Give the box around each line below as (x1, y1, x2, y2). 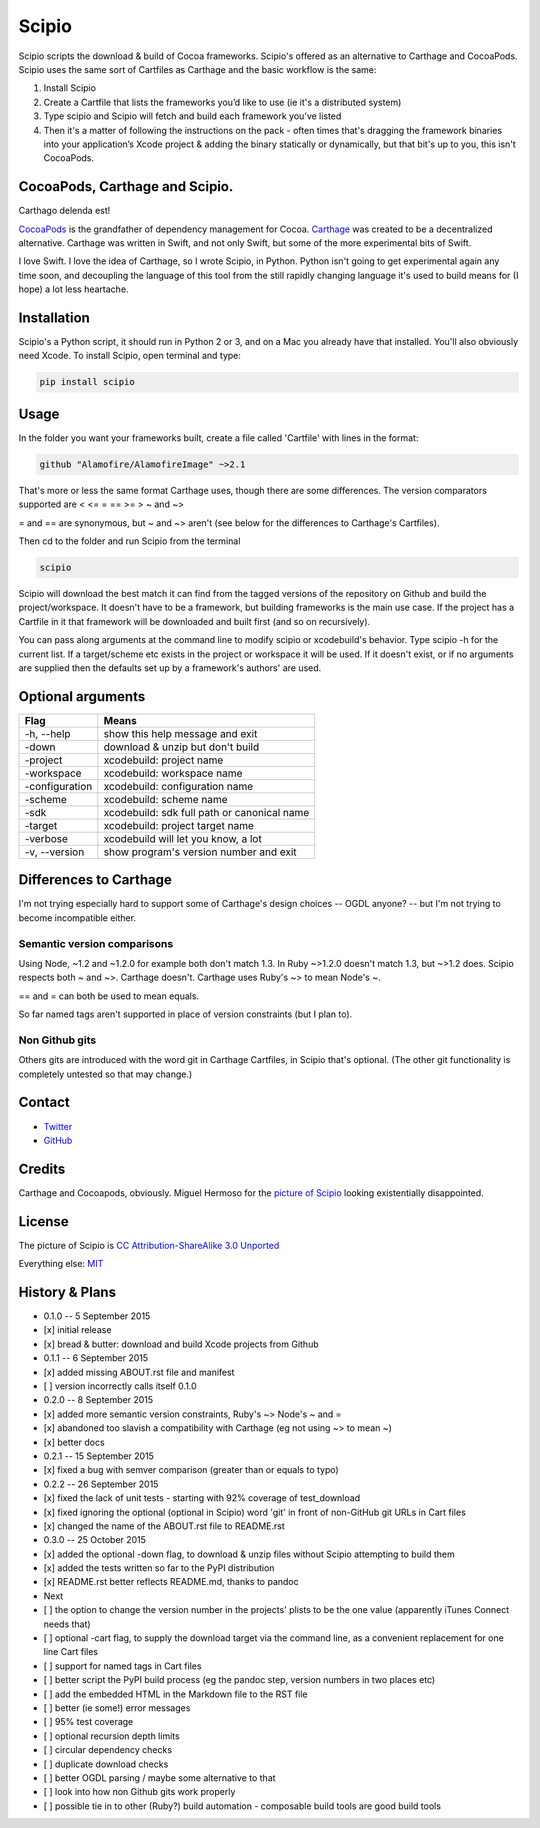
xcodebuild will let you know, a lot (103, 831, 262, 845)
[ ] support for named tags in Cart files (43, 1660, 202, 1672)
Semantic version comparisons (18, 936, 174, 950)
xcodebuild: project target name (103, 818, 255, 832)
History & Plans (18, 1283, 117, 1300)
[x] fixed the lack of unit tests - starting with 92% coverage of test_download (43, 1492, 360, 1504)
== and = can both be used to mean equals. (18, 990, 200, 1002)
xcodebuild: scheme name (103, 792, 229, 806)
